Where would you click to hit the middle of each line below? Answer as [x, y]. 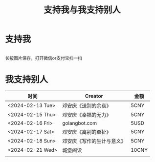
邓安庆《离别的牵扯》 [87, 132]
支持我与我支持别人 [82, 10]
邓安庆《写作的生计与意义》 [94, 141]
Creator [94, 96]
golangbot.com [79, 123]
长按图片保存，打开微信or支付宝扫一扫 [44, 58]
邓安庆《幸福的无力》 [87, 115]
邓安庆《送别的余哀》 [87, 105]
